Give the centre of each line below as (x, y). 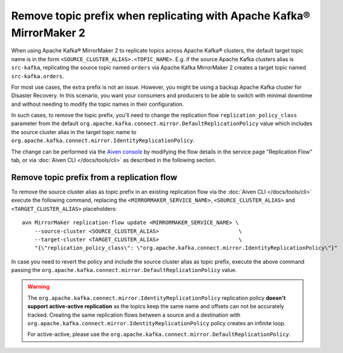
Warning (38, 287)
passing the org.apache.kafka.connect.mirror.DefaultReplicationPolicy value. (124, 270)
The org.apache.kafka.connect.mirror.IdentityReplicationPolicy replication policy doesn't (157, 298)
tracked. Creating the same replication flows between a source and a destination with (134, 315)
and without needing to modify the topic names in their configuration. (97, 104)
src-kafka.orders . (38, 76)
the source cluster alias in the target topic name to (74, 132)
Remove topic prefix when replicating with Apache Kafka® (161, 16)
